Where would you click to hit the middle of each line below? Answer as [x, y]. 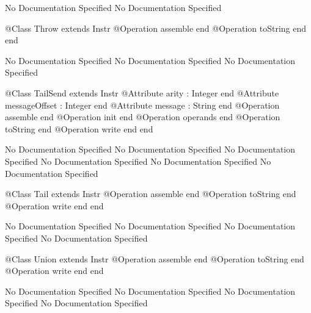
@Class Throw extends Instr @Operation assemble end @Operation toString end [156, 28]
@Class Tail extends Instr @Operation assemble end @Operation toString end [151, 194]
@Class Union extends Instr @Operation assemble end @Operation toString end [155, 258]
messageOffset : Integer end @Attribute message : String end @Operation [142, 105]
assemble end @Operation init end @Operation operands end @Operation [143, 117]
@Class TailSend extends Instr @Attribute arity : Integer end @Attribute [142, 92]
